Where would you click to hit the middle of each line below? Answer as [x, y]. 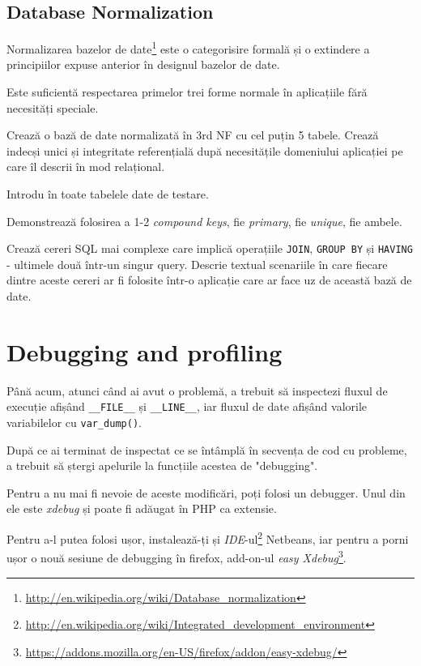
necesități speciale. [53, 107]
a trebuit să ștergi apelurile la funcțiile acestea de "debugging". [162, 465]
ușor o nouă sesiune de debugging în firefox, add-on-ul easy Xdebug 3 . [176, 556]
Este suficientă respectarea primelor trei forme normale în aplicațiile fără [187, 92]
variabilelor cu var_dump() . [74, 423]
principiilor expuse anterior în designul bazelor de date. [143, 64]
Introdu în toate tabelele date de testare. [108, 194]
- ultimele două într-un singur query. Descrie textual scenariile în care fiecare [197, 264]
